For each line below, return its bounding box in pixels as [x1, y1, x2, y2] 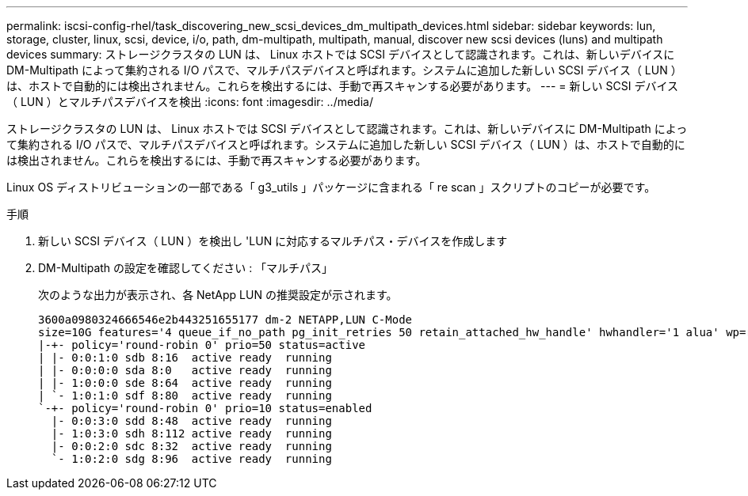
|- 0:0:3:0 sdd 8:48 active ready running [51, 415, 332, 427]
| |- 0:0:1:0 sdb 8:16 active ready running [38, 351, 332, 364]
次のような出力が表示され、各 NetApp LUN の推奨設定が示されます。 [38, 288, 398, 301]
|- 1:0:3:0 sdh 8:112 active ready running [51, 427, 332, 440]
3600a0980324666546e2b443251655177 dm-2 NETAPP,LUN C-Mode [38, 313, 413, 326]
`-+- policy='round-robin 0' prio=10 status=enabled [38, 402, 372, 415]
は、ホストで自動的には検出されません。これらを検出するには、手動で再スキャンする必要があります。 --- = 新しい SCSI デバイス [6, 79, 678, 93]
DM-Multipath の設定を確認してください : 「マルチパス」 [38, 261, 334, 275]
